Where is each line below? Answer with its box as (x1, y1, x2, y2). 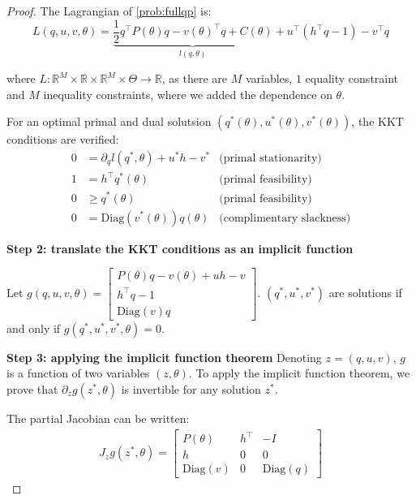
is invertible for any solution (121, 380, 261, 397)
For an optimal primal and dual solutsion (6, 113, 212, 130)
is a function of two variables (6, 364, 150, 381)
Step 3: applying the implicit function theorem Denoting (6, 348, 322, 365)
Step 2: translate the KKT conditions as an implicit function (6, 239, 354, 256)
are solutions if (328, 283, 402, 300)
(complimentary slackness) (219, 212, 351, 224)
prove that (6, 380, 58, 397)
